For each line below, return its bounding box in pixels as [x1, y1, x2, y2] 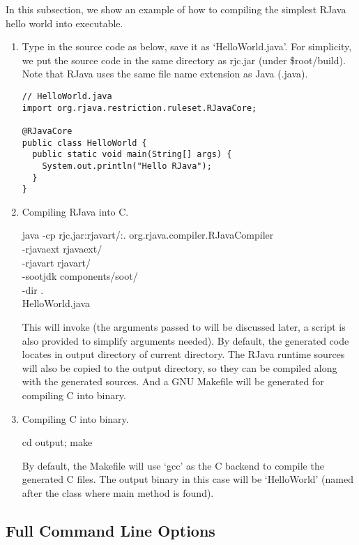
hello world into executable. [6, 15, 123, 30]
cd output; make [22, 435, 93, 449]
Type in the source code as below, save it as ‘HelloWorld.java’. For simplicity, [22, 39, 352, 54]
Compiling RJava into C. [22, 204, 129, 218]
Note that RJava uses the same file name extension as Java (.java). [22, 66, 308, 81]
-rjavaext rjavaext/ [22, 241, 102, 256]
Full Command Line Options [6, 519, 215, 541]
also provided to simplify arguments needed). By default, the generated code [22, 333, 349, 348]
